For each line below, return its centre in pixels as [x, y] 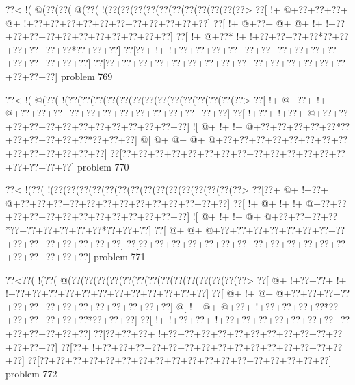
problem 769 [87, 76]
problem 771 [120, 257]
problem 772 [31, 373]
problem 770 [103, 166]
